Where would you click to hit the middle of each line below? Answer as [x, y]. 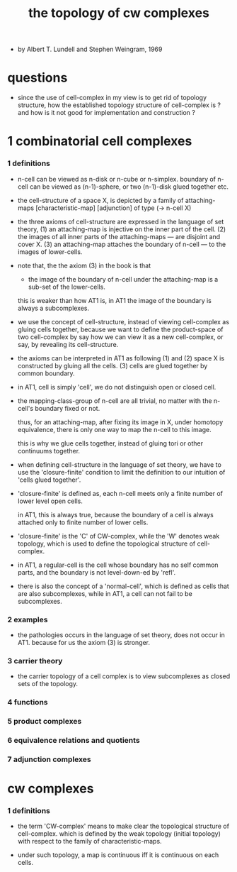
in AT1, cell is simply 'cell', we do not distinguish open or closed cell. [117, 387]
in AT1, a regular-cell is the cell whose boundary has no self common [118, 565]
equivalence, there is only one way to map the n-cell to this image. [114, 429]
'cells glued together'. [49, 480]
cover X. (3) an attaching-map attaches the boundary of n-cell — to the [122, 244]
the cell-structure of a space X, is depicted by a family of [100, 200]
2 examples [28, 619]
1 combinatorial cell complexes [100, 142]
